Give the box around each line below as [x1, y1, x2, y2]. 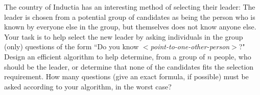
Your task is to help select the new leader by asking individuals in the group [4, 31, 243, 42]
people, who [214, 51, 251, 61]
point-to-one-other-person [150, 41, 230, 52]
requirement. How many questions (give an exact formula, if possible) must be [4, 71, 249, 82]
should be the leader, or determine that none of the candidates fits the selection [4, 61, 254, 72]
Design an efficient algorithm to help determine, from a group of [4, 51, 205, 61]
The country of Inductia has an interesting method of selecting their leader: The [4, 2, 255, 12]
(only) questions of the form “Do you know [4, 41, 139, 52]
